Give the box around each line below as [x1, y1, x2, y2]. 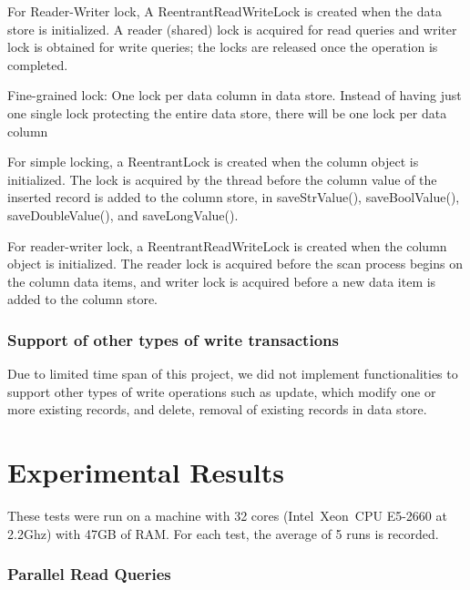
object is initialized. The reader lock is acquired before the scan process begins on [7, 254, 463, 273]
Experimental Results [7, 453, 284, 491]
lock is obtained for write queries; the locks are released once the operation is [7, 37, 438, 56]
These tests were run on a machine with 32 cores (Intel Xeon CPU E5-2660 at [7, 506, 447, 525]
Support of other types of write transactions [7, 328, 339, 351]
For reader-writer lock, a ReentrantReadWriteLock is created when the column [7, 236, 447, 255]
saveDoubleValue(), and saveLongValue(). [7, 205, 239, 224]
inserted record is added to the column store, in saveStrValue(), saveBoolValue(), [7, 188, 460, 207]
